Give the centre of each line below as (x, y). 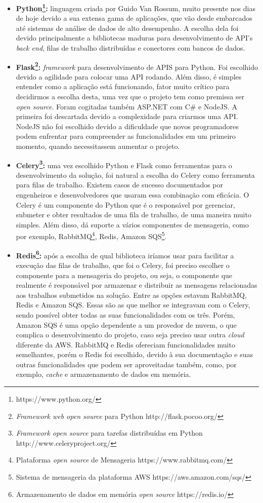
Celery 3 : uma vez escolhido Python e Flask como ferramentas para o (124, 164)
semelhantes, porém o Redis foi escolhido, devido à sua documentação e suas (134, 354)
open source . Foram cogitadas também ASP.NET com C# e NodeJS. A (126, 106)
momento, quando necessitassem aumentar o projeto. (98, 146)
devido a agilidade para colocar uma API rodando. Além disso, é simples (129, 76)
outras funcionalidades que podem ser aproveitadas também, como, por (126, 364)
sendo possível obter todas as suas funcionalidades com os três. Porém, (125, 314)
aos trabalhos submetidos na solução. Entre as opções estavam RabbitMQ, (131, 295)
